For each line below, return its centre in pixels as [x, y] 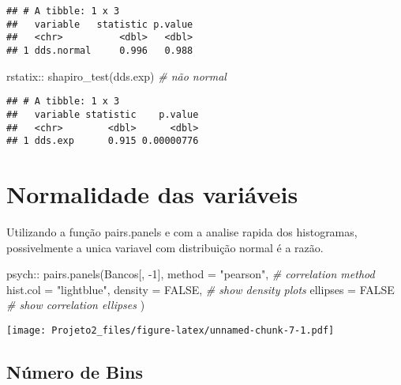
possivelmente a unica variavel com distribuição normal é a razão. [165, 247]
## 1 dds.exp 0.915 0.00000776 [103, 141]
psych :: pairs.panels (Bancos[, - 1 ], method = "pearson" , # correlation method [191, 274]
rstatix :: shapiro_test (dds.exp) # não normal [116, 75]
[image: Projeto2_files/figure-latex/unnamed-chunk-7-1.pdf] [171, 330]
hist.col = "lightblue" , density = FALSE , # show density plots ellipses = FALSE [200, 289]
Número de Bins [75, 371]
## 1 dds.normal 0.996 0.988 [100, 50]
